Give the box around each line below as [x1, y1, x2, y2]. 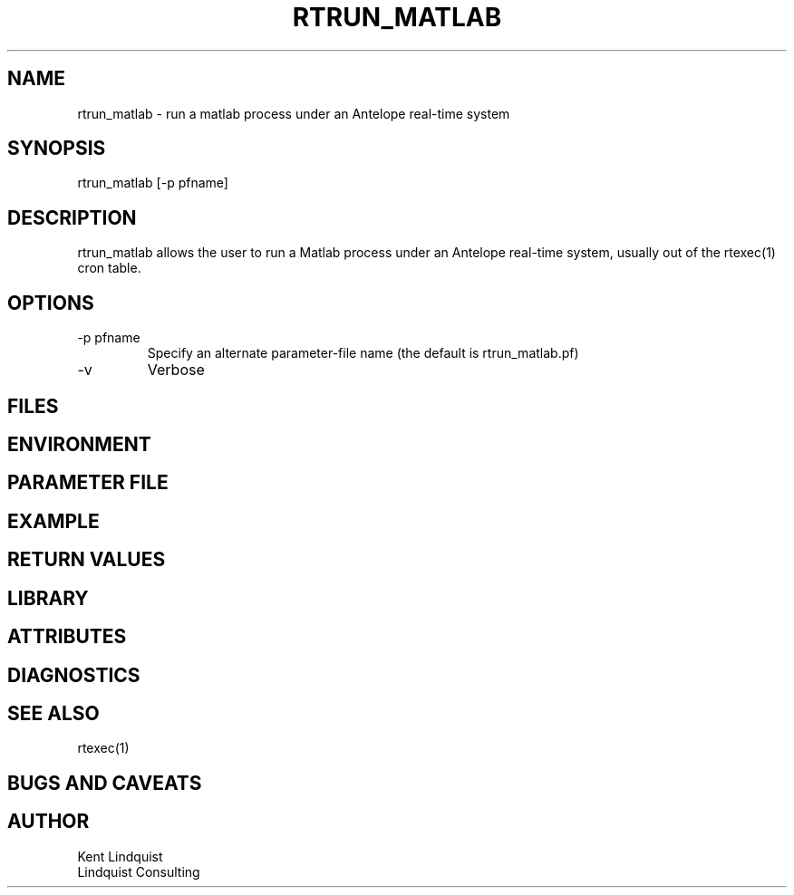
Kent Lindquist [77, 848, 163, 864]
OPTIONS [7, 291, 94, 314]
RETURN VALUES [7, 548, 166, 572]
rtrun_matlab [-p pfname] [77, 175, 228, 191]
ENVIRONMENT [7, 432, 151, 456]
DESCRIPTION [7, 206, 137, 229]
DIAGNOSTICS [7, 663, 140, 687]
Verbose [147, 361, 205, 380]
